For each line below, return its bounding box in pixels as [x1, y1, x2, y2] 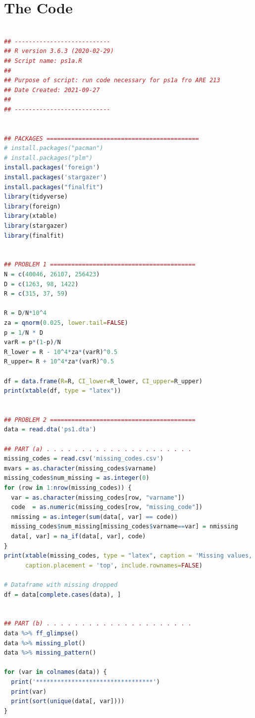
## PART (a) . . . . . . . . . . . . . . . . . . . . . [4, 445, 192, 453]
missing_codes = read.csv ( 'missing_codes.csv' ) [4, 455, 164, 462]
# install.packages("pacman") [4, 145, 103, 152]
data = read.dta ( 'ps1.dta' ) [4, 426, 97, 433]
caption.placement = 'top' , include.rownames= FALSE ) [25, 562, 203, 569]
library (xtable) [4, 212, 57, 220]
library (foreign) [4, 203, 61, 210]
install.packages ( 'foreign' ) [4, 164, 100, 171]
